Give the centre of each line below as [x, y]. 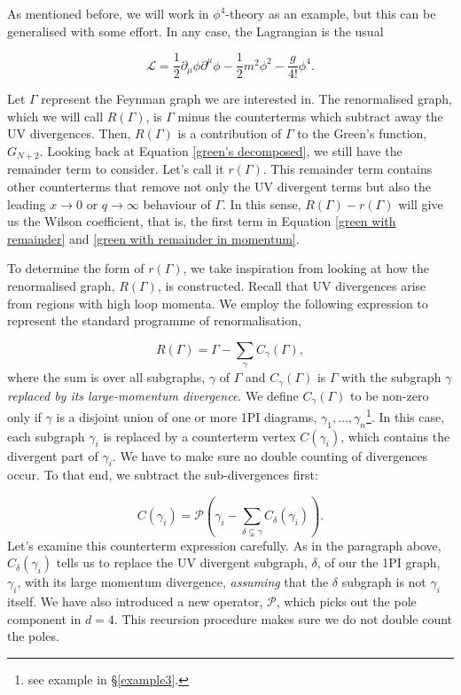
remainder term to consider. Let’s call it [116, 169]
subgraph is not [384, 582]
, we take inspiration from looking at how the [306, 268]
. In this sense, [262, 203]
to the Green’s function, [362, 133]
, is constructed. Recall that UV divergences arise [292, 286]
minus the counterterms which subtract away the [310, 116]
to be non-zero [390, 395]
